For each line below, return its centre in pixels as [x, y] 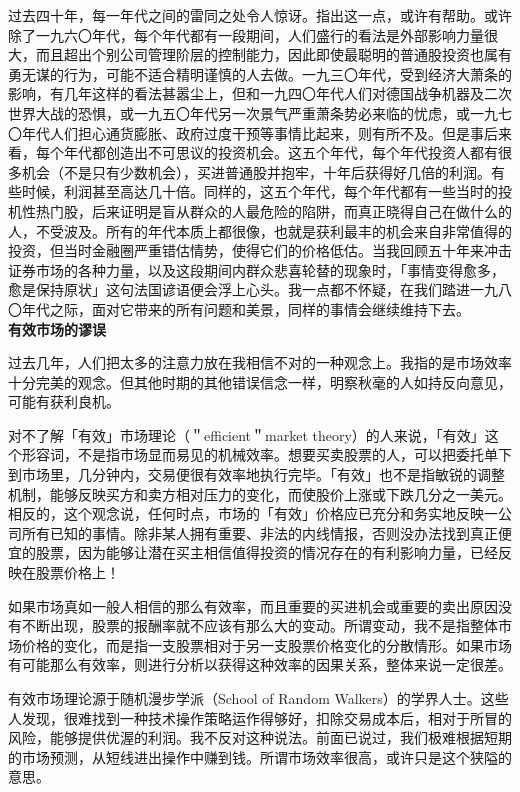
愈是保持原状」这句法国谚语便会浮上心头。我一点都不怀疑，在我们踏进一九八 [260, 289]
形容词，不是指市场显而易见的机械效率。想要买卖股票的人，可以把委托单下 [266, 454]
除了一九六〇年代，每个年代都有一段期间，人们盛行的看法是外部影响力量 [246, 34]
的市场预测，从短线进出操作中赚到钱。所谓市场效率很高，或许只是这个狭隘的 [260, 756]
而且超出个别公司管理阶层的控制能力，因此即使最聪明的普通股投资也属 [266, 54]
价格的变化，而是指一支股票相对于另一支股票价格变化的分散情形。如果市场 [266, 644]
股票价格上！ [77, 572]
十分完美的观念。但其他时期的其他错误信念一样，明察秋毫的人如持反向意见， [260, 381]
